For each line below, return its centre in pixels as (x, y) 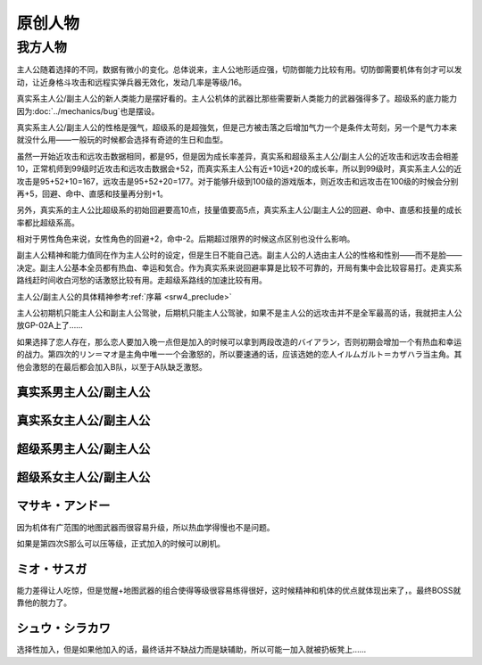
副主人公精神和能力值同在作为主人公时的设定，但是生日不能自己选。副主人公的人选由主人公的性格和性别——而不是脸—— (239, 255)
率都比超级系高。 (48, 222)
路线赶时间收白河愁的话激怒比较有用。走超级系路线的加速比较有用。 (141, 280)
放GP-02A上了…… (50, 325)
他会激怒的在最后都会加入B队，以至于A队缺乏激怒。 (112, 366)
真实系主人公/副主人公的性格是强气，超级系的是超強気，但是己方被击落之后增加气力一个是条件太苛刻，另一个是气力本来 (237, 127)
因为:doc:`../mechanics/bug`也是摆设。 (88, 111)
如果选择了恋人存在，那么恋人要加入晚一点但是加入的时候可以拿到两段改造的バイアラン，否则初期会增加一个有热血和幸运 (239, 341)
